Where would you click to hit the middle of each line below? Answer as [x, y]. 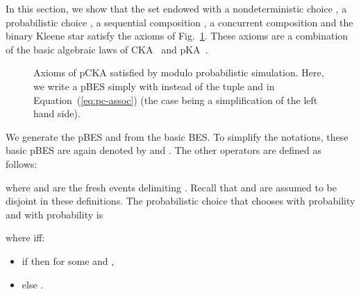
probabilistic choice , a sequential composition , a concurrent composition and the [179, 22]
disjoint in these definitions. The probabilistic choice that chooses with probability [180, 201]
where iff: [25, 237]
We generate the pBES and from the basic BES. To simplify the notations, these [177, 136]
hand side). [57, 113]
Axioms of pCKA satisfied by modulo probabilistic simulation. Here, [179, 72]
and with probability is [54, 214]
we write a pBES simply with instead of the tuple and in [154, 86]
